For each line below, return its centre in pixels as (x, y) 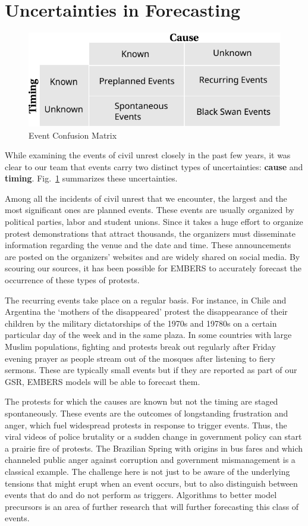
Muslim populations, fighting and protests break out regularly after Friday (140, 346)
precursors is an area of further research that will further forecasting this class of (152, 506)
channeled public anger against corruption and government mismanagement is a (150, 460)
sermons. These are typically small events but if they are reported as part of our (151, 370)
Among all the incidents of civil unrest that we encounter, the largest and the (146, 198)
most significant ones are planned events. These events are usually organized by (150, 210)
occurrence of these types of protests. (72, 280)
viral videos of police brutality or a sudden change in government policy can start (153, 436)
